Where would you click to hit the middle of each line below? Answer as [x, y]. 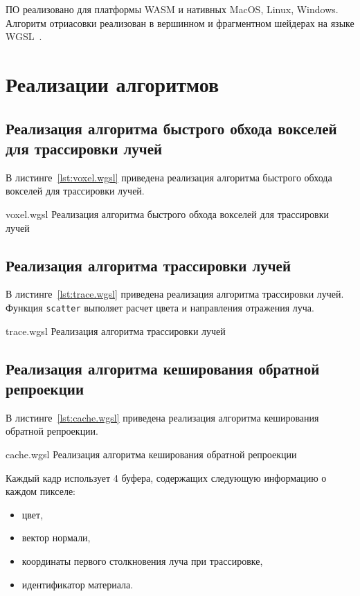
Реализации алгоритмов [112, 83]
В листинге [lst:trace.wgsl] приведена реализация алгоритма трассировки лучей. [175, 294]
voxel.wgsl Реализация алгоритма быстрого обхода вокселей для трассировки [168, 214]
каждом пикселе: [40, 491]
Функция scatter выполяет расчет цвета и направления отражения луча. [160, 307]
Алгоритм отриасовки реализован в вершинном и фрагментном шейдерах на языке [180, 22]
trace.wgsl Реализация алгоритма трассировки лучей [116, 331]
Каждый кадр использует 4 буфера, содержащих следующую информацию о [166, 477]
